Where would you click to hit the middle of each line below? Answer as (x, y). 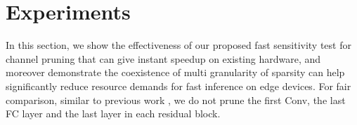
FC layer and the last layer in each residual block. (113, 113)
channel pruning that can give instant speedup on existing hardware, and (163, 58)
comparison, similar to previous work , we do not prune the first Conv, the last (176, 100)
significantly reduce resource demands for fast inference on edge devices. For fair (178, 86)
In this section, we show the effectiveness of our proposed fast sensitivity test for (178, 45)
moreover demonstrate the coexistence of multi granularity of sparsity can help (175, 72)
